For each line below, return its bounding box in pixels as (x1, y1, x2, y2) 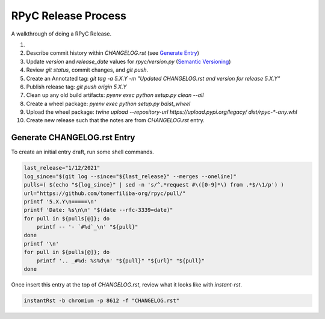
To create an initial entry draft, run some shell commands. (11, 148, 155, 156)
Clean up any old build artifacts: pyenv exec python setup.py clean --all (26, 91, 204, 99)
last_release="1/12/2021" (23, 164, 101, 172)
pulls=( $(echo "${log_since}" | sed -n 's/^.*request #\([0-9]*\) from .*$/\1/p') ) (23, 181, 284, 188)
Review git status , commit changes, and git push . (26, 66, 149, 73)
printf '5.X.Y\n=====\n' (23, 198, 97, 205)
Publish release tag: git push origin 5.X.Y (26, 83, 127, 90)
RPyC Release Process (11, 9, 126, 22)
